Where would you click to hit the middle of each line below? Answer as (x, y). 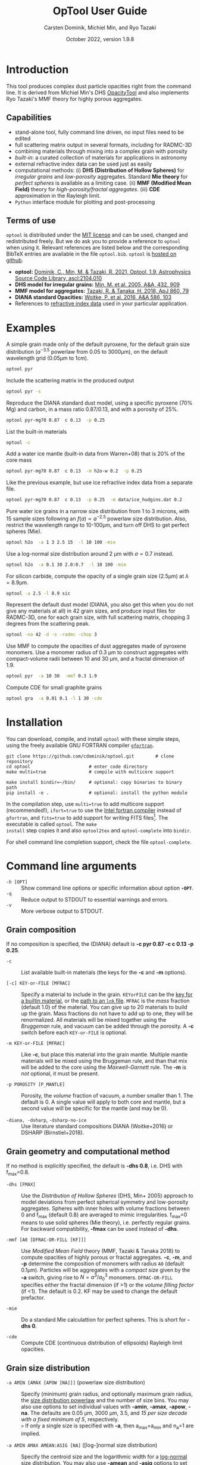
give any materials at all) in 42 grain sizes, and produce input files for (91, 611)
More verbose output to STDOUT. (62, 911)
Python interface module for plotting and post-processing (85, 202)
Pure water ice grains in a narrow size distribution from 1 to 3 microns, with (98, 511)
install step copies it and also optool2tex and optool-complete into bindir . (99, 830)
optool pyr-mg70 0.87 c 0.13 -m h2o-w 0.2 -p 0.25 (74, 471)
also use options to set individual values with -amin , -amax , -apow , (104, 1407)
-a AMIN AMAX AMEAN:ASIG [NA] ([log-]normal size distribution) (82, 1445)
